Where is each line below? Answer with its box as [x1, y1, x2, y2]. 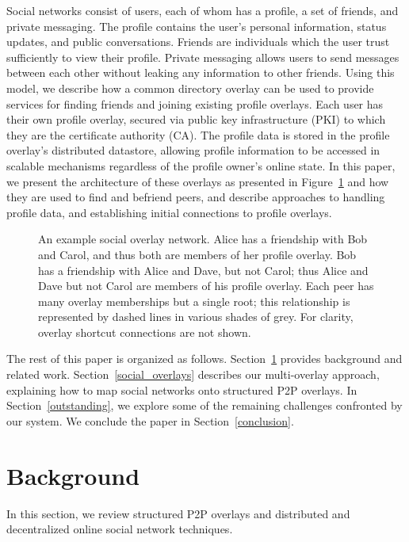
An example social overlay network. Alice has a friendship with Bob [38, 231, 368, 247]
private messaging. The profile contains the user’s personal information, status [6, 17, 387, 34]
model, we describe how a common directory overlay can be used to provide [6, 79, 374, 96]
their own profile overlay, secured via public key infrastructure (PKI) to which [6, 111, 386, 128]
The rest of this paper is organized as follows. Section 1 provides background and [6, 350, 403, 367]
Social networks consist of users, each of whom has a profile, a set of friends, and [6, 2, 399, 18]
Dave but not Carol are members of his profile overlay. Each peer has [38, 277, 374, 294]
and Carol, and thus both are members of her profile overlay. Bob [38, 246, 357, 262]
